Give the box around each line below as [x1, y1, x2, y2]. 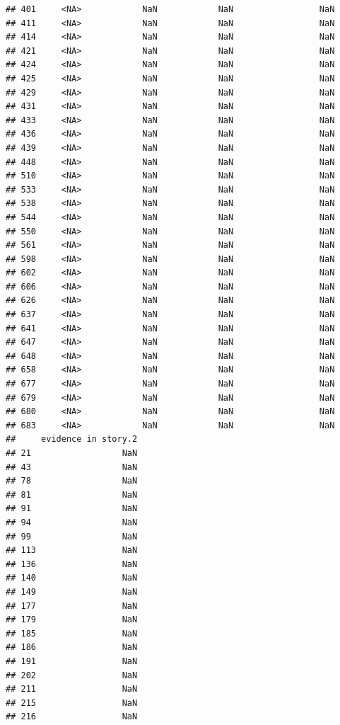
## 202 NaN [6, 670, 138, 680]
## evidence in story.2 [6, 434, 138, 445]
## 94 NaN [6, 517, 138, 527]
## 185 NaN [6, 628, 138, 639]
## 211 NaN [6, 684, 138, 695]
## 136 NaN [6, 559, 138, 569]
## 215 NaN [6, 697, 138, 708]
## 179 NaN [6, 615, 138, 625]
